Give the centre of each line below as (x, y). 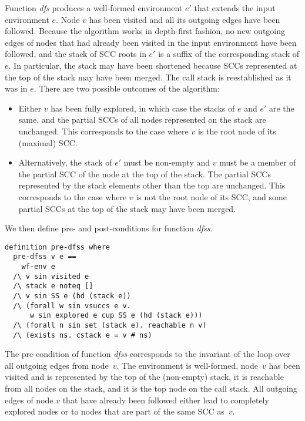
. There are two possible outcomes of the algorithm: (127, 88)
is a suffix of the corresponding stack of (229, 54)
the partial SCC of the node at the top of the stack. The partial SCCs (145, 174)
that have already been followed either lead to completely (166, 400)
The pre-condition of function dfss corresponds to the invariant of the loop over (148, 354)
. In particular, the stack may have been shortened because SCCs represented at (153, 65)
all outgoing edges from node (57, 365)
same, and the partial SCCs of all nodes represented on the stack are (142, 119)
